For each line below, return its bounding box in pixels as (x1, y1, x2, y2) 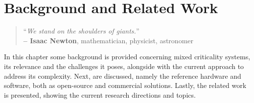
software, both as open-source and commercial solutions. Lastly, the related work (4, 80, 247, 90)
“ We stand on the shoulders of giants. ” (23, 26, 139, 36)
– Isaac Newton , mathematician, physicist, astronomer (23, 35, 194, 45)
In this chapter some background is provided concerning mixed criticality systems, (4, 51, 251, 62)
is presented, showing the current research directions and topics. (4, 89, 196, 100)
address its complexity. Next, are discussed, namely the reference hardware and (4, 70, 241, 81)
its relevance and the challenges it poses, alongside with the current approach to (4, 61, 244, 71)
